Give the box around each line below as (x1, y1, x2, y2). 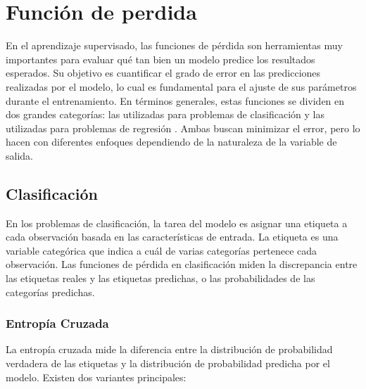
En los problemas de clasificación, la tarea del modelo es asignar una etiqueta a (6, 215, 348, 230)
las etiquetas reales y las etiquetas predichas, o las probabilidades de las (6, 271, 315, 286)
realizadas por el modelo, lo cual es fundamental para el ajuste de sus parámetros (6, 79, 357, 94)
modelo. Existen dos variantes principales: (6, 369, 187, 384)
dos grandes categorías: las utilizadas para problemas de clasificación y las (6, 107, 325, 122)
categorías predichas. (6, 284, 95, 299)
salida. (6, 148, 33, 162)
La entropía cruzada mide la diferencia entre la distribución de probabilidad (6, 342, 333, 357)
